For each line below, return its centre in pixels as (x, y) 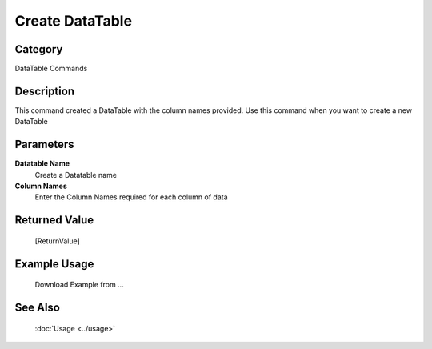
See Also (37, 308)
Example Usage (54, 264)
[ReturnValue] (57, 241)
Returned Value (54, 220)
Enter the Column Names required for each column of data (131, 197)
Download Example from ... (79, 285)
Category (39, 49)
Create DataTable (73, 21)
